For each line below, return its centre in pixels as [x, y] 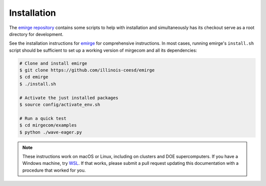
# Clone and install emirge [53, 63]
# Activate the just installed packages [69, 98]
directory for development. [36, 34]
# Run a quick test [43, 118]
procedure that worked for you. [54, 170]
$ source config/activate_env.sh [60, 105]
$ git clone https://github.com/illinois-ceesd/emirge [87, 70]
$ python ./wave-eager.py [51, 132]
